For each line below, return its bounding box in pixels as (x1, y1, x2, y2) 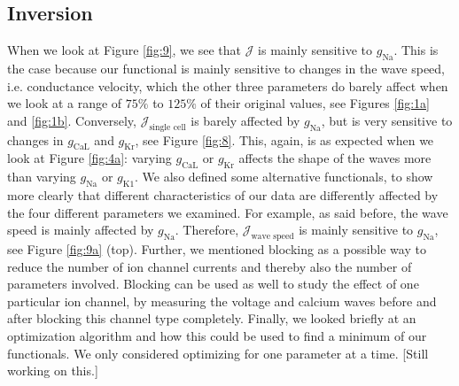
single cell (149, 122, 186, 132)
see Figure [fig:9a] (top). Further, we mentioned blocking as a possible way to (7, 239, 426, 258)
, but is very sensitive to (321, 111, 453, 129)
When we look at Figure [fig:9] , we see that (7, 41, 241, 59)
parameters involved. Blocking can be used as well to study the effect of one (7, 274, 419, 293)
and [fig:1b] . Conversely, (7, 111, 136, 129)
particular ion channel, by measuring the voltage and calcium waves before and (7, 291, 437, 310)
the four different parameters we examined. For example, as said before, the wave (7, 203, 448, 221)
